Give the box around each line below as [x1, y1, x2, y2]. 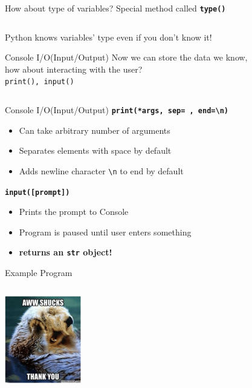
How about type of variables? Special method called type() [5, 2, 226, 14]
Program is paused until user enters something [19, 225, 192, 238]
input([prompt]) [5, 188, 70, 197]
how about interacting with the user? [5, 62, 143, 75]
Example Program [5, 266, 73, 279]
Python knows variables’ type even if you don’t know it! [5, 30, 212, 43]
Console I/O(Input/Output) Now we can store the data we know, [5, 51, 248, 64]
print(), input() [5, 77, 74, 87]
